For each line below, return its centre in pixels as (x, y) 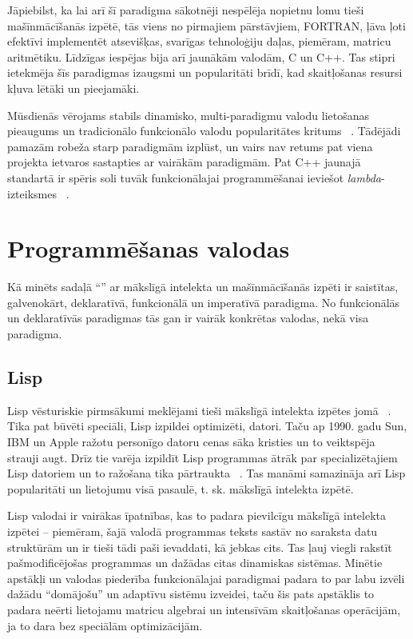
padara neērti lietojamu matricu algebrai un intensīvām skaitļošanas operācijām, (204, 609)
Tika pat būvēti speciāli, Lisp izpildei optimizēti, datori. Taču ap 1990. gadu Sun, (207, 426)
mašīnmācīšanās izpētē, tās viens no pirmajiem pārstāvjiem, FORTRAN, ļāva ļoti (206, 25)
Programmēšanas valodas (149, 248)
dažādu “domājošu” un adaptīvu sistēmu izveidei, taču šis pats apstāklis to (191, 594)
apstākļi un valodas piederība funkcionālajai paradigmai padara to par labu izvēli (206, 578)
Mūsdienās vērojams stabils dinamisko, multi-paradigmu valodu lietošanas (188, 115)
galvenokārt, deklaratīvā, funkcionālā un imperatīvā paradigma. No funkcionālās (204, 302)
